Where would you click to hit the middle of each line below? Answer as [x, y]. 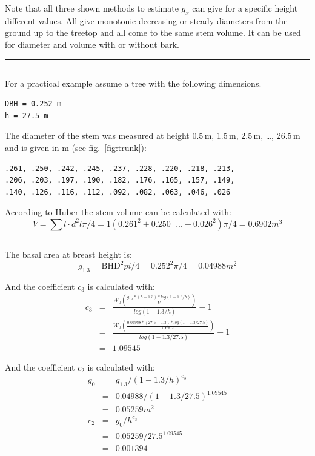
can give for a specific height [245, 8]
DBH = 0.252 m [33, 104]
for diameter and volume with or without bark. [92, 44]
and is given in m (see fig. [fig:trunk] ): [76, 147]
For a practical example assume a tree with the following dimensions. [133, 83]
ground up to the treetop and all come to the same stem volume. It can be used [153, 32]
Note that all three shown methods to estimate [92, 8]
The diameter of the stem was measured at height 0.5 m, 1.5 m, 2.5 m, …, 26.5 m [153, 136]
